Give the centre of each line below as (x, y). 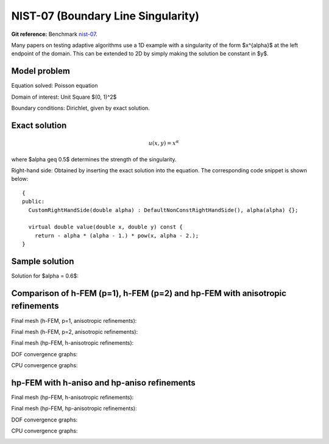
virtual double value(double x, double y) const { (105, 227)
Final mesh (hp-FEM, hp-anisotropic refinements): (74, 409)
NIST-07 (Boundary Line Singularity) (105, 16)
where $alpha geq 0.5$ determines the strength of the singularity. (94, 159)
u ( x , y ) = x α (164, 143)
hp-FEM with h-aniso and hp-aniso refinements (104, 383)
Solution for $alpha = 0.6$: (45, 276)
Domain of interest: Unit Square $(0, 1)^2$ (64, 97)
